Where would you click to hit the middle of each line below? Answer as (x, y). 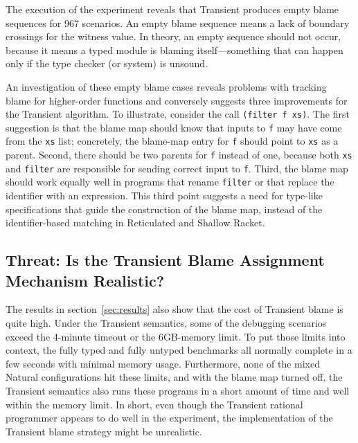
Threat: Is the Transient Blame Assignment (165, 260)
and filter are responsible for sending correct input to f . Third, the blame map (177, 168)
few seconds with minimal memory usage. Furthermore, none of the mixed (163, 363)
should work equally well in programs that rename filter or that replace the (170, 182)
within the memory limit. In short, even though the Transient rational (154, 404)
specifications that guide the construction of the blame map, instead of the (164, 209)
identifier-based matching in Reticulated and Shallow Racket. (135, 223)
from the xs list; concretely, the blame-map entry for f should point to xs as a (172, 141)
